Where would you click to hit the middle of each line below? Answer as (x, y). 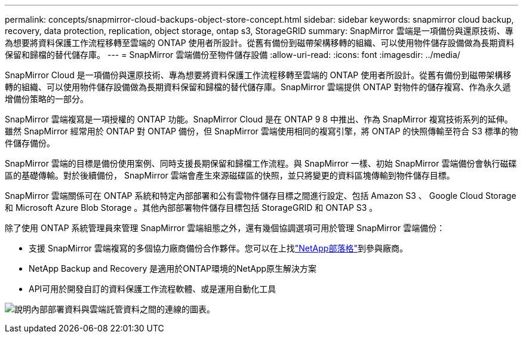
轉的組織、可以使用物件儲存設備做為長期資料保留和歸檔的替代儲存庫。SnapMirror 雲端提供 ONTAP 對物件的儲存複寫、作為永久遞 (258, 87)
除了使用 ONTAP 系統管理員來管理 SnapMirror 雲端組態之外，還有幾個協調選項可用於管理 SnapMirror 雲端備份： (225, 228)
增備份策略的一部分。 (47, 99)
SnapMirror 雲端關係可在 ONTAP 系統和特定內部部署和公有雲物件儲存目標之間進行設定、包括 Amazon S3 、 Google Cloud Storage (261, 196)
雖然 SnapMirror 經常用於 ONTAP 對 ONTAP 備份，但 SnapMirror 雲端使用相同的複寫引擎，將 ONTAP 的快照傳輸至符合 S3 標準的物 (261, 131)
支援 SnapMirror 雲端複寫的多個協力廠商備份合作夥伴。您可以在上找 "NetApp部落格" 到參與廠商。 (218, 248)
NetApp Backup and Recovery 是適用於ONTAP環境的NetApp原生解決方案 (173, 268)
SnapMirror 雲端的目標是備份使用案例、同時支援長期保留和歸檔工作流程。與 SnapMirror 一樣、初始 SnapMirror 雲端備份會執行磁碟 (261, 163)
